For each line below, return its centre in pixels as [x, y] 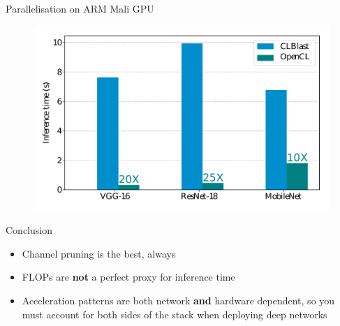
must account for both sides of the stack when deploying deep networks [175, 314]
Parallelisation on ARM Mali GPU [80, 8]
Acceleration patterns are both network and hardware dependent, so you [178, 300]
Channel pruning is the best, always [99, 253]
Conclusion [29, 230]
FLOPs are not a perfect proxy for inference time [128, 277]
